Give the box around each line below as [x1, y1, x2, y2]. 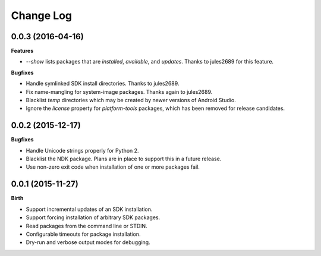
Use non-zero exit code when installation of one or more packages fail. [26, 163, 200, 170]
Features [11, 48, 34, 55]
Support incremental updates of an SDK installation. [26, 206, 153, 213]
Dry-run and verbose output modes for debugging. [26, 239, 151, 246]
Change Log [11, 9, 73, 22]
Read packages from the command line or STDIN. [26, 222, 148, 229]
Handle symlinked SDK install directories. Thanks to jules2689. [26, 80, 180, 87]
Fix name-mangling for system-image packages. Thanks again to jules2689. [26, 88, 213, 95]
